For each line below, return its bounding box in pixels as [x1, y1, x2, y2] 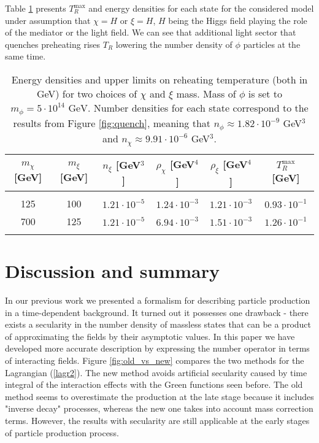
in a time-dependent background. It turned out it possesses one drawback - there [5, 306, 309, 318]
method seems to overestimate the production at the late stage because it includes [5, 390, 314, 403]
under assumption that [5, 13, 91, 26]
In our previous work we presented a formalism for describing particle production [5, 294, 310, 307]
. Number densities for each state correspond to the [88, 100, 309, 115]
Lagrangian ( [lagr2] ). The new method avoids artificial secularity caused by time [5, 366, 307, 379]
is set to [248, 86, 283, 101]
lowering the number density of [115, 37, 233, 50]
